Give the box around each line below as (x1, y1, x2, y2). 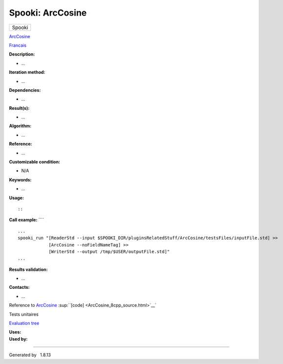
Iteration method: (9, 69, 45, 75)
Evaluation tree (9, 320, 40, 326)
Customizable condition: (9, 159, 61, 165)
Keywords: (9, 177, 32, 182)
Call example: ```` (9, 217, 44, 223)
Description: (9, 51, 35, 57)
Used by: (9, 336, 28, 342)
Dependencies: (9, 87, 41, 93)
